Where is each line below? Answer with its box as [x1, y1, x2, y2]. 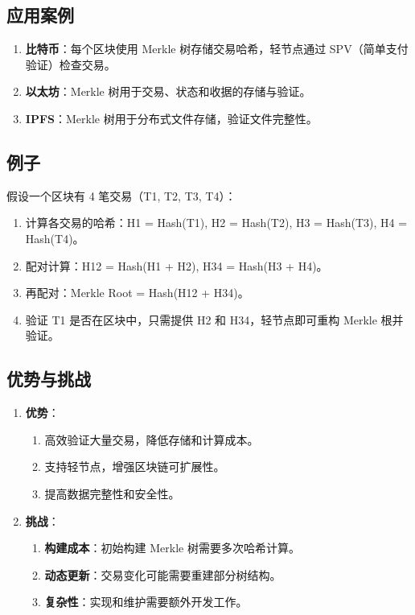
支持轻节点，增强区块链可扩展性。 [44, 458, 225, 475]
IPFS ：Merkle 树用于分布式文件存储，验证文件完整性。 [25, 109, 318, 126]
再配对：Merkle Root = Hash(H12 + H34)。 [25, 284, 249, 301]
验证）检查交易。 [25, 56, 116, 72]
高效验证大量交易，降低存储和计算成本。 [44, 431, 259, 448]
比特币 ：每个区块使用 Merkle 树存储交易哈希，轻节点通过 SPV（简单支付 [25, 40, 409, 57]
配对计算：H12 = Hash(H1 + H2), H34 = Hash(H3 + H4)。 [25, 257, 328, 274]
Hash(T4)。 [25, 229, 84, 246]
